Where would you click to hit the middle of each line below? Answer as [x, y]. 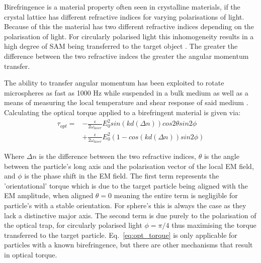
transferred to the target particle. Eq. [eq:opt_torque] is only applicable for [121, 235]
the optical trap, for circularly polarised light [73, 225]
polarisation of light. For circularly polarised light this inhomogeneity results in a [129, 36]
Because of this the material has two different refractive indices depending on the [129, 26]
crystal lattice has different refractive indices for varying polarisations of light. [124, 16]
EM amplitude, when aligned [49, 195]
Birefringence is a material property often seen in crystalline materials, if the [122, 7]
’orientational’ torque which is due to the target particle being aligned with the [126, 185]
